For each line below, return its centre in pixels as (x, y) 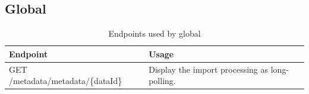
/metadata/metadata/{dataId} (66, 81)
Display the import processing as (209, 69)
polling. (162, 81)
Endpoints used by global (154, 33)
